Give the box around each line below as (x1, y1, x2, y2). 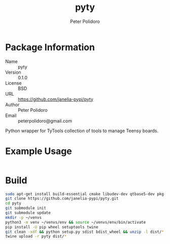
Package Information (5, 41, 95, 53)
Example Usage (5, 145, 72, 157)
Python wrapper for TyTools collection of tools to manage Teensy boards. (5, 128, 158, 134)
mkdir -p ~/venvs (5, 215, 42, 220)
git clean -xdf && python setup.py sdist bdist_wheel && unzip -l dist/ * (5, 229, 164, 234)
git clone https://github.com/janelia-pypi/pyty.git (5, 196, 119, 201)
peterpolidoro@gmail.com (18, 117, 72, 124)
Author (5, 101, 20, 108)
